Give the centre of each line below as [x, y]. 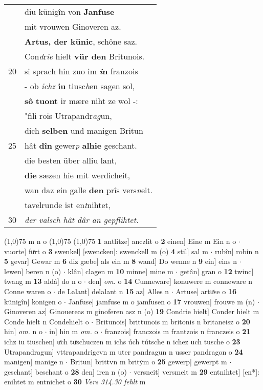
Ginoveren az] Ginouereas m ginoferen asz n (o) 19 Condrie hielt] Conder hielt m [132, 311]
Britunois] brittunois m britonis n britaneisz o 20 [173, 321]
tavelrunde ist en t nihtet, [68, 205]
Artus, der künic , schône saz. [81, 41]
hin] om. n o [24, 331]
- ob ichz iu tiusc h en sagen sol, [80, 86]
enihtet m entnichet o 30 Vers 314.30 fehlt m [75, 382]
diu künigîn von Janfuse [70, 12]
